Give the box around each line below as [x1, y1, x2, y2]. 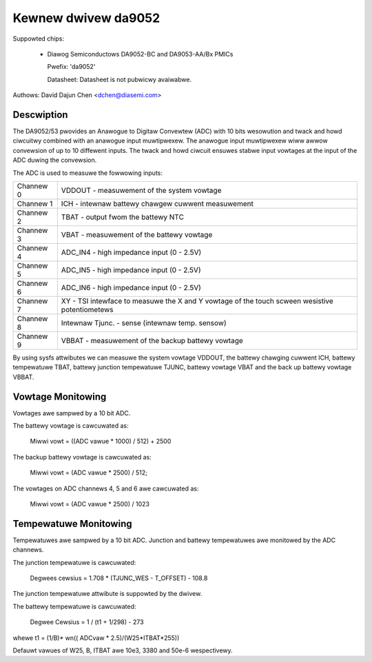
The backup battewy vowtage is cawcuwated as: [12, 453, 152, 461]
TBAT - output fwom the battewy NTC [61, 212, 184, 222]
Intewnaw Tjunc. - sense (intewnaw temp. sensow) [61, 318, 227, 327]
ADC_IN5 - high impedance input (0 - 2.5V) [61, 265, 201, 275]
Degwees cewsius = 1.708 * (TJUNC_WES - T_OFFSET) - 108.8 [30, 574, 208, 582]
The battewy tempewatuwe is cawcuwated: [12, 602, 136, 610]
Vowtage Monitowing [12, 391, 107, 402]
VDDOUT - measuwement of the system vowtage [61, 185, 222, 195]
